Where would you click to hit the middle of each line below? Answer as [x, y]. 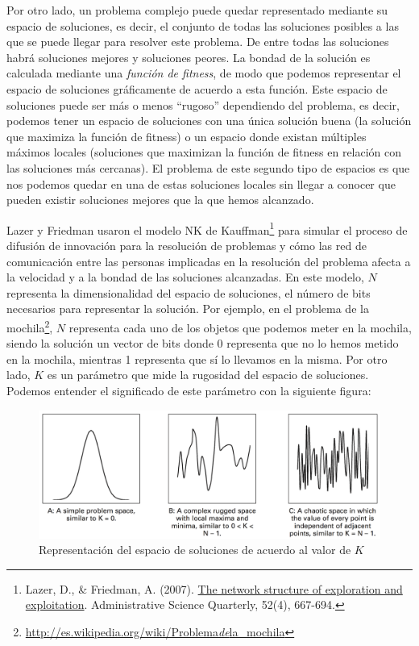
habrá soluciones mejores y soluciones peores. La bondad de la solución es [189, 57]
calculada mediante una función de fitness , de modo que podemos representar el [204, 73]
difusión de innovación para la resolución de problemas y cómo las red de [187, 245]
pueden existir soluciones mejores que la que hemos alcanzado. [160, 200]
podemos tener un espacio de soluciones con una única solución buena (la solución [209, 121]
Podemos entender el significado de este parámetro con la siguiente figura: [189, 390]
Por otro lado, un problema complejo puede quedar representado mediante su [197, 10]
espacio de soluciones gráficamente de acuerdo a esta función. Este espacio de [197, 88]
